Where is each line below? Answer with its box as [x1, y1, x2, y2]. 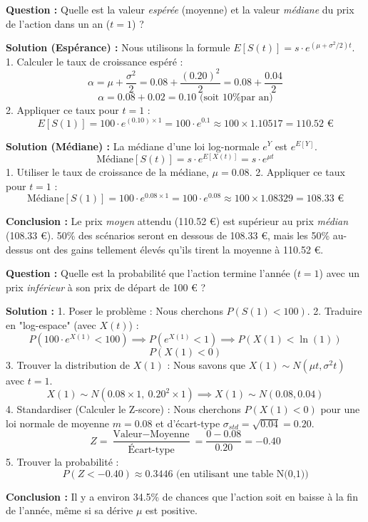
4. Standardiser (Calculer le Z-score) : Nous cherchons [6, 402, 241, 417]
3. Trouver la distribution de [6, 357, 131, 372]
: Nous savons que [167, 357, 245, 372]
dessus [6, 241, 34, 256]
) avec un [319, 266, 359, 281]
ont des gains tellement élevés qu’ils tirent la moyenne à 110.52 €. [36, 241, 324, 256]
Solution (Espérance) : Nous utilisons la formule [6, 40, 230, 55]
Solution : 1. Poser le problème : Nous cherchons [6, 303, 223, 318]
